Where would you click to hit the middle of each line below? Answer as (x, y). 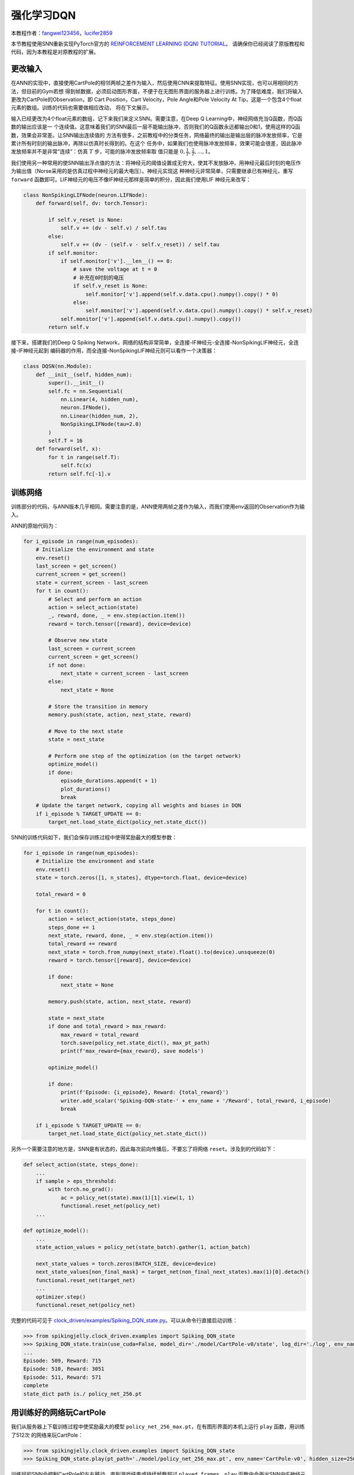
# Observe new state (78, 640)
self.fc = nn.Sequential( (86, 391)
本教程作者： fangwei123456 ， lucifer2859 (62, 33)
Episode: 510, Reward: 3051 (64, 1369)
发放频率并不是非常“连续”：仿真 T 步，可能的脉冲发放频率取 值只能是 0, (98, 152)
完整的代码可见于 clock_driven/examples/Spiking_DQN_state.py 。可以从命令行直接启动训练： (124, 1320)
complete (36, 1386)
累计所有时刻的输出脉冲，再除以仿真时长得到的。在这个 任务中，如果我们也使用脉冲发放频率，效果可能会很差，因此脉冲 (156, 143)
